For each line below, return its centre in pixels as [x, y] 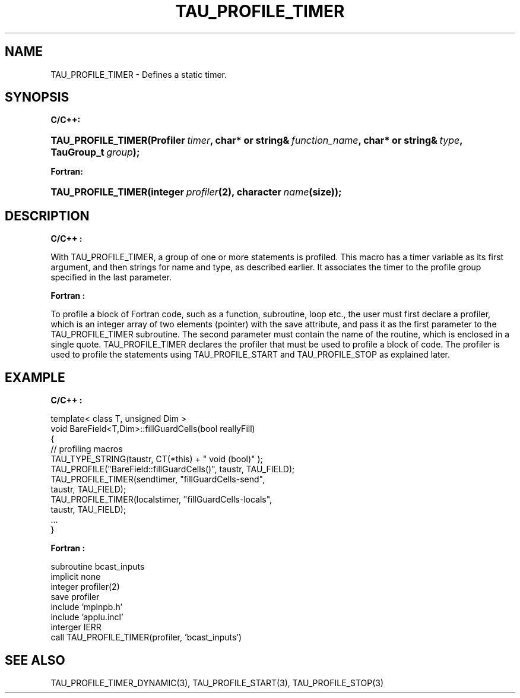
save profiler [75, 597]
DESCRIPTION [47, 216]
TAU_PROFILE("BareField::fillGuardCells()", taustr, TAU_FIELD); [173, 469]
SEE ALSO [35, 660]
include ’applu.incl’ [87, 617]
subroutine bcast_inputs [98, 567]
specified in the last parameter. [111, 277]
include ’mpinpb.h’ [87, 607]
